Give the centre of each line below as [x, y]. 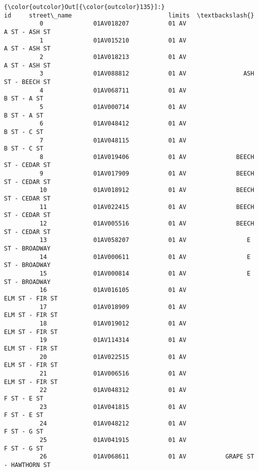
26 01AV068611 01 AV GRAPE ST [147, 457]
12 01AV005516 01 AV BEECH [147, 224]
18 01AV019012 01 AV [113, 323]
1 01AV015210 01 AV [113, 40]
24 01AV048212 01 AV [113, 423]
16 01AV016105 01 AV [113, 290]
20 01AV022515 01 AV [113, 357]
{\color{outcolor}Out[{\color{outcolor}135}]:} [85, 7]
